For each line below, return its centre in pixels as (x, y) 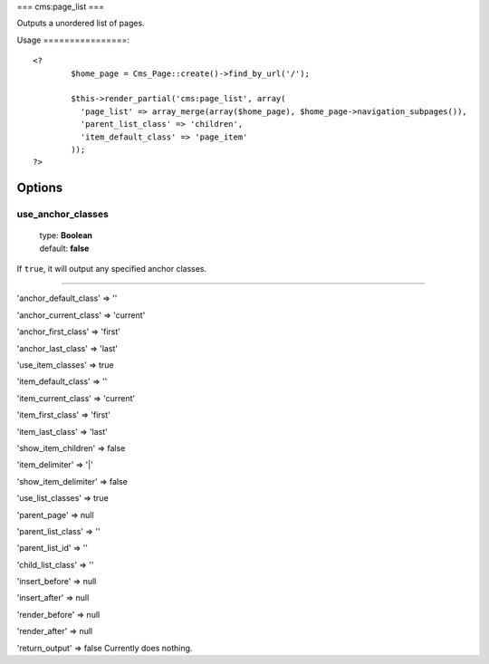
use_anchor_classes (62, 215)
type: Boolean (66, 236)
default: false (64, 248)
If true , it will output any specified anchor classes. (112, 269)
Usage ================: (73, 40)
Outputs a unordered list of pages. (81, 24)
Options (40, 188)
